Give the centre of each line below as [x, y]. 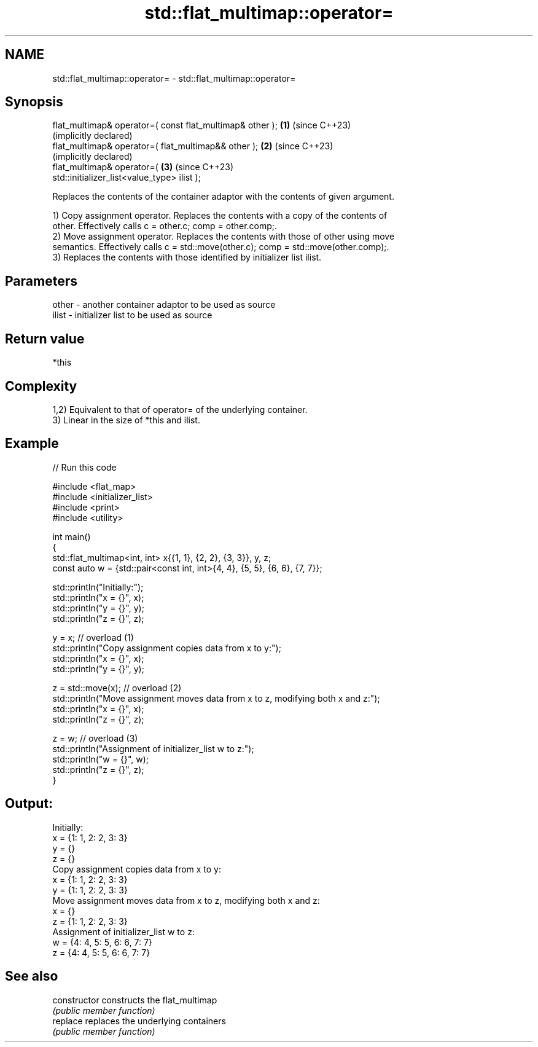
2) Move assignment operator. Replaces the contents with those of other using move [224, 237]
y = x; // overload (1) [93, 637]
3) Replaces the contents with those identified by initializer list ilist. [187, 257]
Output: [29, 804]
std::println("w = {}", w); [101, 759]
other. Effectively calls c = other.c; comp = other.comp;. [165, 226]
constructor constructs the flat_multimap [135, 1000]
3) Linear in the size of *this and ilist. [126, 420]
